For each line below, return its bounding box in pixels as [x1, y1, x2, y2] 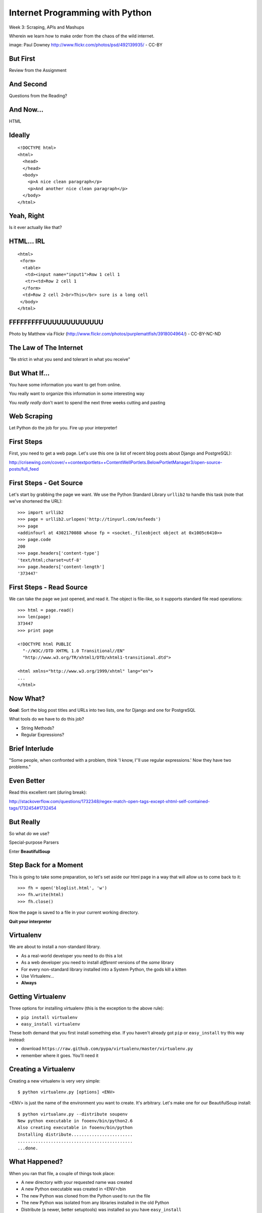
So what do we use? [9, 830, 49, 836]
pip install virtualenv [21, 1015, 78, 1020]
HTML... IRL [9, 237, 46, 246]
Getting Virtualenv [9, 993, 66, 1001]
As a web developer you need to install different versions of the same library [21, 960, 174, 966]
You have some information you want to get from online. [9, 381, 121, 388]
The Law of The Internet [9, 344, 83, 352]
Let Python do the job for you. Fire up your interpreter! [9, 425, 117, 431]
